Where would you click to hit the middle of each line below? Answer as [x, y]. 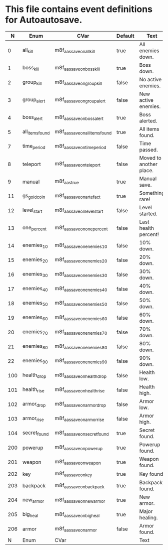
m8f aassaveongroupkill [78, 83]
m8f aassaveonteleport [78, 164]
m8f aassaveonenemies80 [81, 347]
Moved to [150, 158]
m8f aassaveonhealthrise [80, 390]
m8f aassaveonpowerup [79, 448]
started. [148, 213]
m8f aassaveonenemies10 [81, 246]
